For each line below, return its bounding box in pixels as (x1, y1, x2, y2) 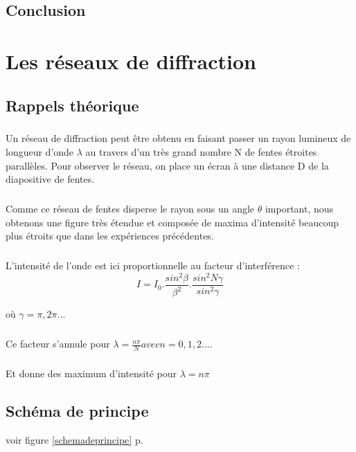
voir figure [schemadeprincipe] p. (6, 433, 143, 447)
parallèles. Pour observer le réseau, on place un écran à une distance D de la (6, 158, 329, 172)
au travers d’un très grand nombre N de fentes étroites (85, 144, 317, 159)
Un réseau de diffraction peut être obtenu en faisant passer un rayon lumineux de (6, 131, 351, 145)
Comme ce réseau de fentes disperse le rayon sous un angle (6, 201, 255, 216)
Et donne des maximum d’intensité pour (6, 366, 177, 381)
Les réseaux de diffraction (6, 46, 256, 75)
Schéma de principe (6, 400, 149, 422)
